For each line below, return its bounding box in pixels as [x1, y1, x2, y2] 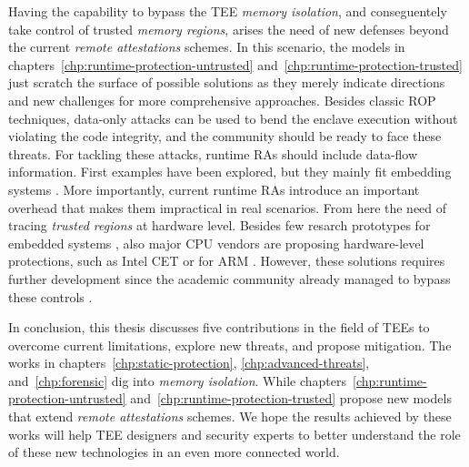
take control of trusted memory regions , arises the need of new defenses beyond [8, 19, 449, 38]
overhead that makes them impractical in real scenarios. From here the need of [8, 198, 447, 217]
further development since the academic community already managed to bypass [8, 269, 451, 288]
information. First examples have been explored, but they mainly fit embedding [8, 162, 452, 181]
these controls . [8, 287, 93, 306]
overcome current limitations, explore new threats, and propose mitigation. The [8, 335, 452, 354]
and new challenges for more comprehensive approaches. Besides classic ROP [8, 90, 436, 109]
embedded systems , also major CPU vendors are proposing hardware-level [8, 233, 424, 252]
